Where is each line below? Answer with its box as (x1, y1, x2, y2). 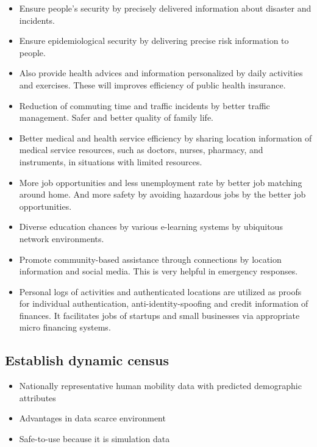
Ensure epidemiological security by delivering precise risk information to (19, 34, 289, 47)
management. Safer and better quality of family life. (19, 111, 214, 124)
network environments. (19, 232, 104, 245)
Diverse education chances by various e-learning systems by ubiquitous (19, 220, 283, 233)
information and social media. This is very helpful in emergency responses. (19, 265, 298, 277)
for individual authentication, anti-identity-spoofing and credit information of (19, 297, 308, 310)
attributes (19, 391, 56, 404)
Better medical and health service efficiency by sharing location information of (19, 131, 312, 144)
